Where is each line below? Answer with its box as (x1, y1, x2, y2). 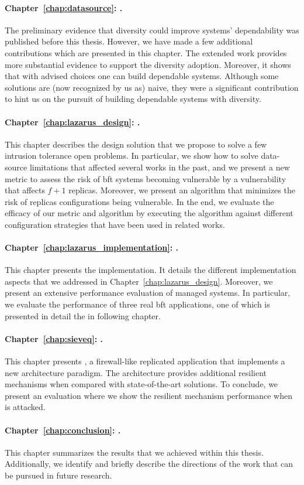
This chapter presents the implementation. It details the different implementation (5, 264, 296, 276)
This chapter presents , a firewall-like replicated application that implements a (5, 355, 285, 367)
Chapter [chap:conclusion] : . (5, 423, 121, 436)
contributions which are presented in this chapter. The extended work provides (5, 46, 287, 59)
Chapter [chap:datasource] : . (5, 1, 123, 13)
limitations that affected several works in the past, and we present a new (29, 160, 290, 173)
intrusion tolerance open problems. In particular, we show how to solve (5, 149, 258, 162)
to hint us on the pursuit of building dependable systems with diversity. (5, 93, 261, 105)
